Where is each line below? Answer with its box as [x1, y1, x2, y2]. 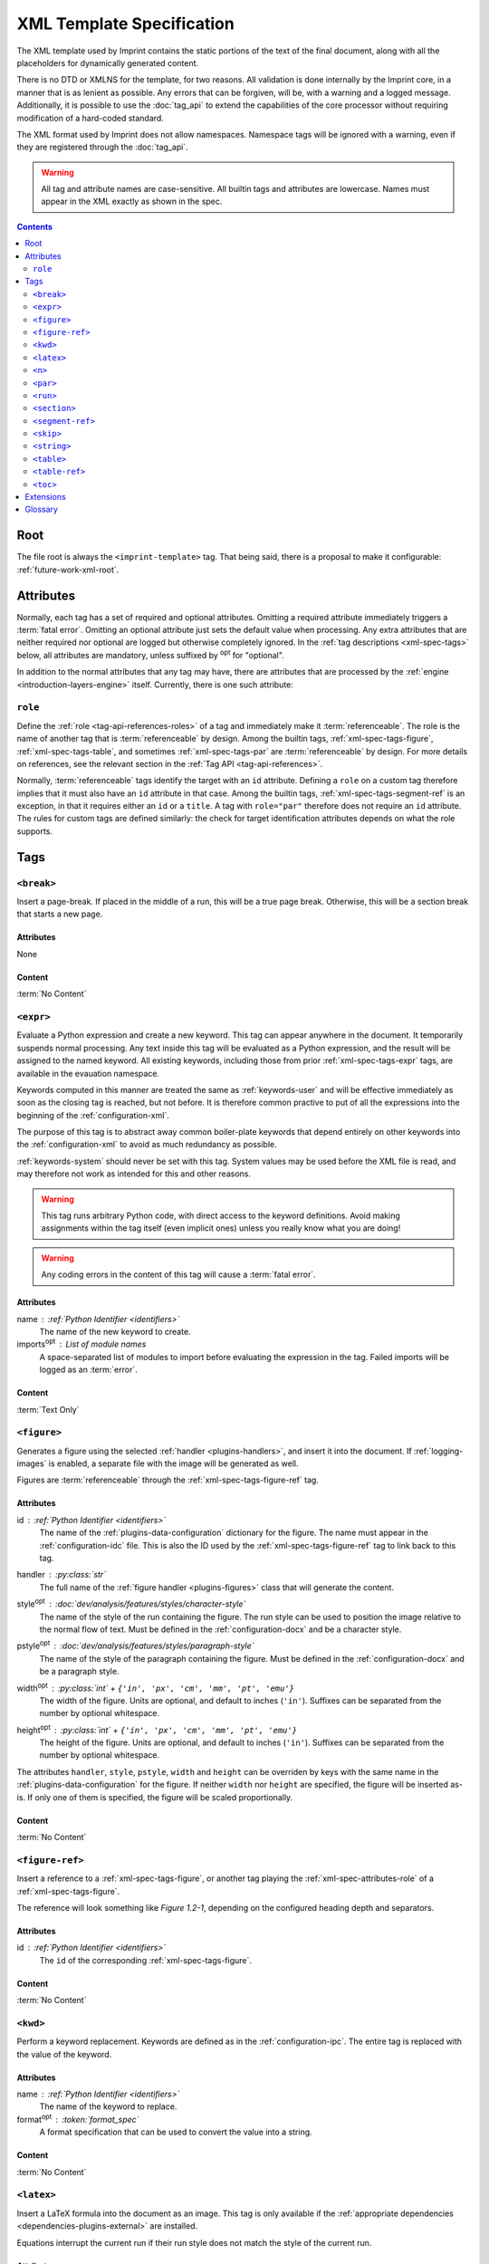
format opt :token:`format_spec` [16, 2113, 139, 2125]
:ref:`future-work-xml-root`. [16, 564, 120, 575]
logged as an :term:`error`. [39, 1364, 138, 1376]
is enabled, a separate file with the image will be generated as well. [48, 1458, 299, 1469]
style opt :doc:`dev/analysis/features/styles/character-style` [16, 1597, 246, 1609]
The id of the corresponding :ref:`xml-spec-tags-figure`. [39, 1954, 253, 1965]
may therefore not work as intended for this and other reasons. [16, 1168, 252, 1179]
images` [16, 1458, 47, 1469]
